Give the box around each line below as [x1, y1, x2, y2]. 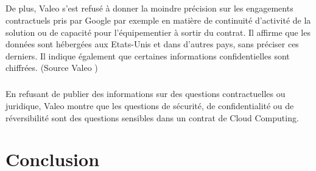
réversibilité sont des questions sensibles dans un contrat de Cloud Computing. [5, 111, 299, 124]
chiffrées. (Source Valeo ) [5, 61, 98, 74]
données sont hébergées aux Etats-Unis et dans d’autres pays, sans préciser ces [5, 38, 299, 50]
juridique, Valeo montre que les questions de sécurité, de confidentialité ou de [5, 99, 294, 112]
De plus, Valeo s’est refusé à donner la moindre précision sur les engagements [5, 2, 293, 15]
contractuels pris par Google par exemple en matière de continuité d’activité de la [5, 13, 311, 26]
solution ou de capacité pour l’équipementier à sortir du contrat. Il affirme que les [5, 25, 311, 38]
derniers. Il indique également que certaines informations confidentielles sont [5, 49, 290, 62]
